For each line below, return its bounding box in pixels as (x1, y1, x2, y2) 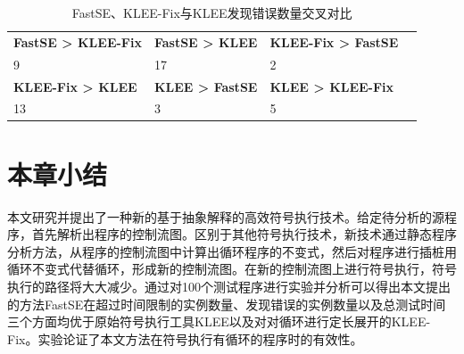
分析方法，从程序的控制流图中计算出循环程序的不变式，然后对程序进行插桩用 (7, 242, 457, 260)
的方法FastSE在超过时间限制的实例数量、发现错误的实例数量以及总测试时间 (7, 294, 446, 313)
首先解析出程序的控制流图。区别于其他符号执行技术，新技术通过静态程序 (31, 225, 457, 243)
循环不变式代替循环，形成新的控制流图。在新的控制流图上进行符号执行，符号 (7, 259, 457, 278)
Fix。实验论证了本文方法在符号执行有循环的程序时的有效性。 (7, 329, 363, 348)
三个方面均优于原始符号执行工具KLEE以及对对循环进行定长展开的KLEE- (7, 312, 431, 331)
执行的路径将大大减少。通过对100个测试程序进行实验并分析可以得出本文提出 (7, 276, 451, 295)
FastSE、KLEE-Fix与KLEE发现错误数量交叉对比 (71, 4, 352, 21)
